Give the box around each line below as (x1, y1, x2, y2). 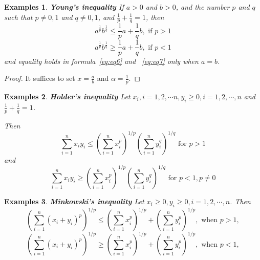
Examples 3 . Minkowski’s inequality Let (4, 196, 144, 206)
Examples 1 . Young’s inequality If (4, 2, 124, 12)
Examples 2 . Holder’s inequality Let (4, 91, 131, 101)
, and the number (176, 2, 230, 12)
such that (4, 11, 33, 22)
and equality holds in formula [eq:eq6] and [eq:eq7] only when (4, 55, 199, 66)
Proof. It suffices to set (4, 73, 75, 83)
